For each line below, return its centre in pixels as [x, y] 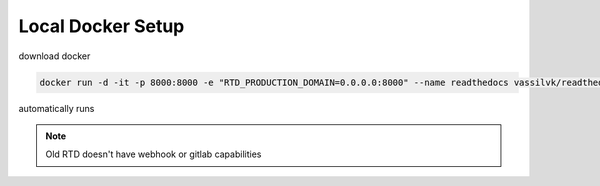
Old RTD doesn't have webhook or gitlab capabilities [153, 154]
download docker [54, 56]
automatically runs [56, 108]
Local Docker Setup [101, 26]
